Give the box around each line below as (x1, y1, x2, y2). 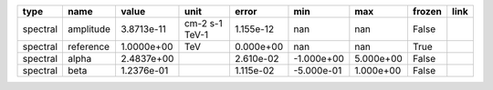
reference (68, 41, 110, 53)
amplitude (68, 23, 111, 35)
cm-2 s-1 (184, 17, 223, 29)
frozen (412, 5, 442, 17)
